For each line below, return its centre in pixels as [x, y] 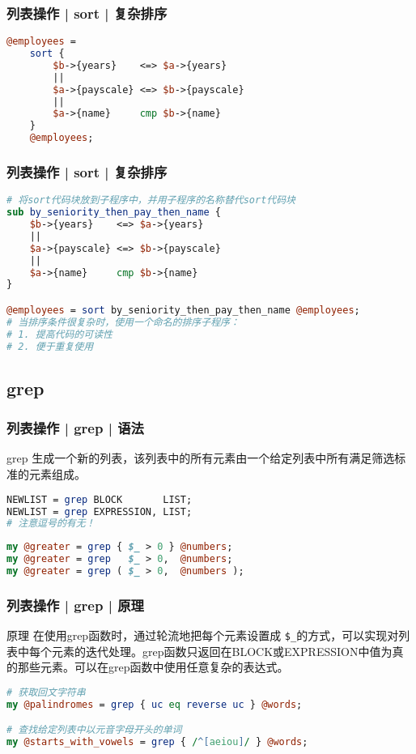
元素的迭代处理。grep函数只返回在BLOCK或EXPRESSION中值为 [222, 651]
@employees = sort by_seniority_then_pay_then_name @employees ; [183, 310]
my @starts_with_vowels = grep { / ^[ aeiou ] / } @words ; [157, 742]
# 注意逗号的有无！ [51, 524]
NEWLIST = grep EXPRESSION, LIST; [100, 511]
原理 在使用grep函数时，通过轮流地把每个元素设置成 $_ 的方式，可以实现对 [203, 635]
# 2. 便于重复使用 [50, 346]
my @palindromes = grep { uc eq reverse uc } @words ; [155, 704]
